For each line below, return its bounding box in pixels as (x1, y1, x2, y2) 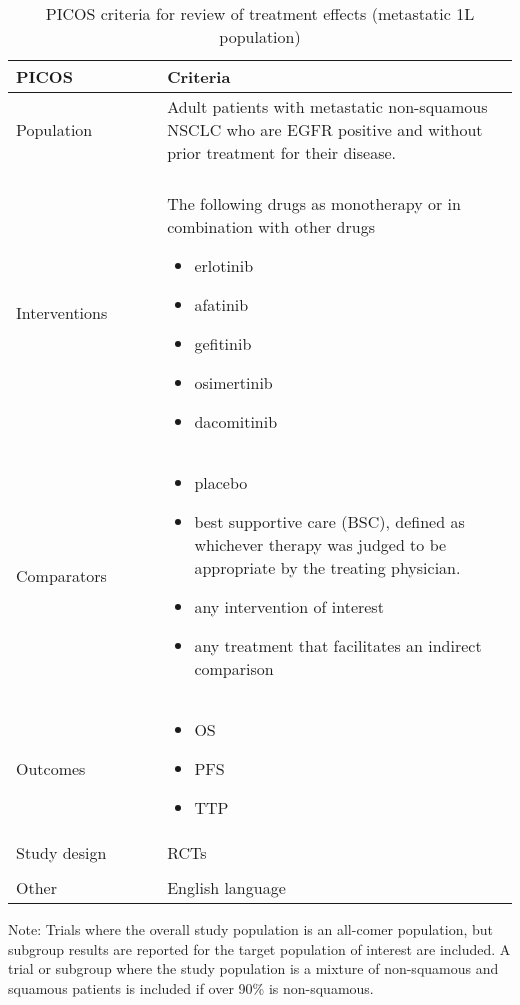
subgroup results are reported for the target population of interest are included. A (8, 938, 511, 959)
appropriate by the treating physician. (194, 556, 461, 579)
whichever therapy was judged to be (194, 533, 447, 556)
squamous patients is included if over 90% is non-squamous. (8, 977, 374, 998)
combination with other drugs (167, 215, 375, 238)
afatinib (194, 293, 249, 316)
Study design (16, 841, 107, 864)
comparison (194, 657, 274, 680)
